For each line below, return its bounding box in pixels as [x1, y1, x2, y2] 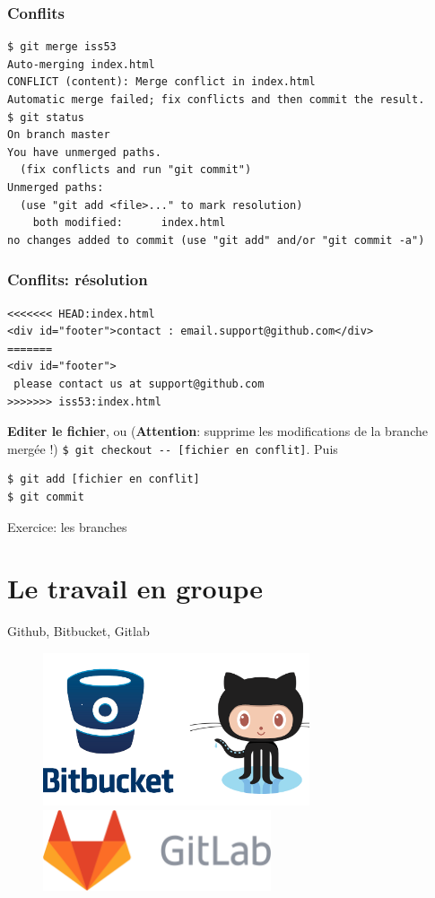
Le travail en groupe [7, 570, 264, 606]
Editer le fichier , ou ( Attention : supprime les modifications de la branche [7, 422, 428, 440]
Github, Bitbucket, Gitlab [7, 622, 150, 641]
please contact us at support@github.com [13, 377, 265, 390]
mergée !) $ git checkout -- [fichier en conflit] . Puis [7, 439, 338, 458]
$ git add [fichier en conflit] [7, 473, 200, 486]
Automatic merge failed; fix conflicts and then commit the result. [7, 93, 425, 106]
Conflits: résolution [7, 268, 148, 291]
